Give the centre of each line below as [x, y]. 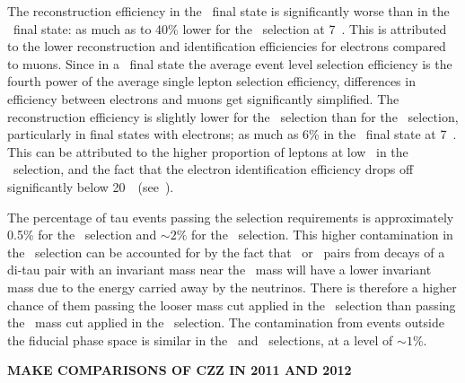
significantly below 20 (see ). [91, 186]
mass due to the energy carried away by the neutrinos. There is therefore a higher [232, 287]
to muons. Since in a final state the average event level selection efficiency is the [230, 63]
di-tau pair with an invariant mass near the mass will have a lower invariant [219, 270]
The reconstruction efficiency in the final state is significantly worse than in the [228, 11]
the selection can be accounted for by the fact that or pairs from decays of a [226, 252]
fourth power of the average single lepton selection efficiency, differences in [211, 81]
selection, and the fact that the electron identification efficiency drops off [213, 169]
